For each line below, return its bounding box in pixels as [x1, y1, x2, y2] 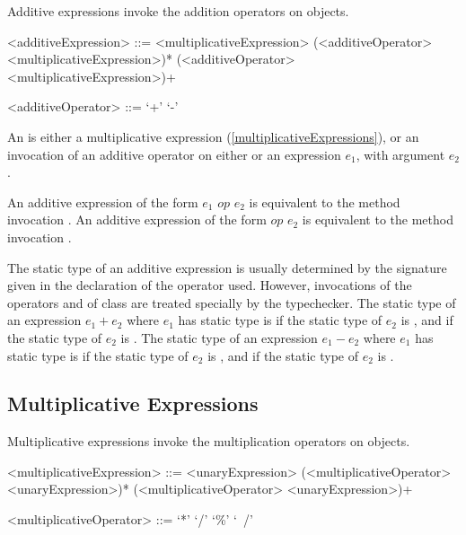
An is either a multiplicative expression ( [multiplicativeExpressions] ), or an [7, 127, 419, 145]
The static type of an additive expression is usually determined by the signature [7, 258, 447, 276]
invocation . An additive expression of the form [7, 210, 267, 229]
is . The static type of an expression [120, 328, 318, 346]
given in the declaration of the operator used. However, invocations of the [7, 276, 412, 294]
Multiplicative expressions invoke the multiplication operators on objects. [7, 432, 410, 451]
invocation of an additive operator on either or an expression [7, 145, 341, 163]
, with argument [356, 145, 445, 163]
